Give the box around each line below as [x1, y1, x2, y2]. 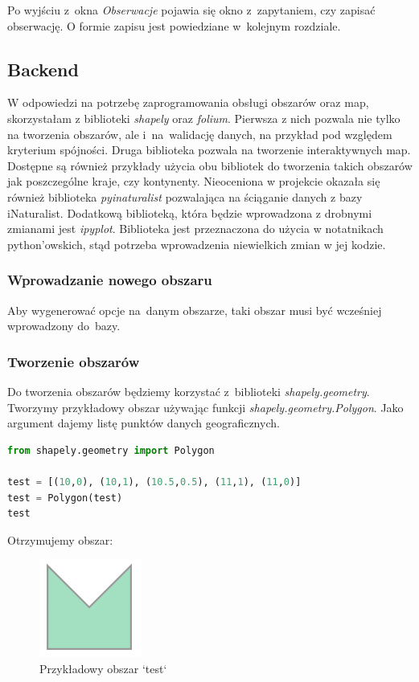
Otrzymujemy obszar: [7, 531, 113, 548]
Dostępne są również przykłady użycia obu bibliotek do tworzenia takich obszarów [7, 157, 413, 174]
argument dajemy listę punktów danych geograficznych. [7, 415, 280, 431]
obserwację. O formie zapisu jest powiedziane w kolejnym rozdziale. [7, 17, 341, 34]
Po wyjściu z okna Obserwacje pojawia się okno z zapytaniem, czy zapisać [7, 2, 376, 18]
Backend [7, 56, 79, 81]
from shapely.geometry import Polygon [7, 444, 215, 456]
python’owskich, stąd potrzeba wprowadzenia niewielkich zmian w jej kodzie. [7, 235, 386, 252]
